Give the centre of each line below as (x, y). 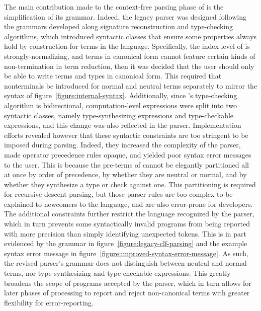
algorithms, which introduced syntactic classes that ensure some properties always (130, 36)
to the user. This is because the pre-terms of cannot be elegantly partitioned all (127, 164)
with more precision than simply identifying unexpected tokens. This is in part (125, 233)
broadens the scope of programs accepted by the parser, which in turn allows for (128, 283)
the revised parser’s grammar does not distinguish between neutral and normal (125, 263)
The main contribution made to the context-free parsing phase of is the (114, 7)
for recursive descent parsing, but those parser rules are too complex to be (118, 194)
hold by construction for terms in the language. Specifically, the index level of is (127, 46)
